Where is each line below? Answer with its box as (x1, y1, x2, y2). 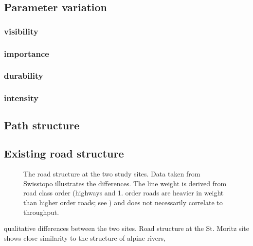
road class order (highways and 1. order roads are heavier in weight (23, 188, 224, 198)
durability (4, 70, 43, 82)
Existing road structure (4, 146, 124, 161)
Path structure (4, 117, 80, 132)
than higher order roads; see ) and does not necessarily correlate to (23, 197, 223, 207)
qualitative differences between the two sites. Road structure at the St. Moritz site (4, 223, 249, 233)
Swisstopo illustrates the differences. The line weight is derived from (23, 178, 227, 188)
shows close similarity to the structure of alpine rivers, (4, 232, 165, 243)
